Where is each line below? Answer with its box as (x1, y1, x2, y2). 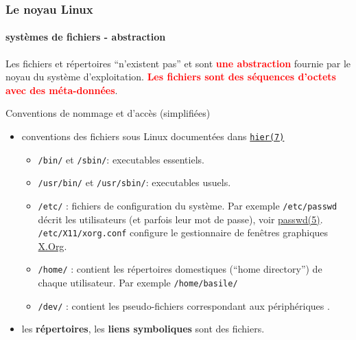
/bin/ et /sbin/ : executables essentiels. (38, 152, 204, 166)
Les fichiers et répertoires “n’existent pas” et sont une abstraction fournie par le (5, 56, 351, 70)
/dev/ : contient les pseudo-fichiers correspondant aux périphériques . (38, 298, 330, 313)
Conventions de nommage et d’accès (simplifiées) (5, 106, 211, 120)
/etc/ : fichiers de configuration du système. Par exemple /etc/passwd (38, 198, 337, 212)
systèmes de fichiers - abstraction (5, 30, 166, 44)
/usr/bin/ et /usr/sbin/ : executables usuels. (38, 175, 231, 190)
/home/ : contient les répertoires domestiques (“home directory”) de (38, 262, 322, 276)
